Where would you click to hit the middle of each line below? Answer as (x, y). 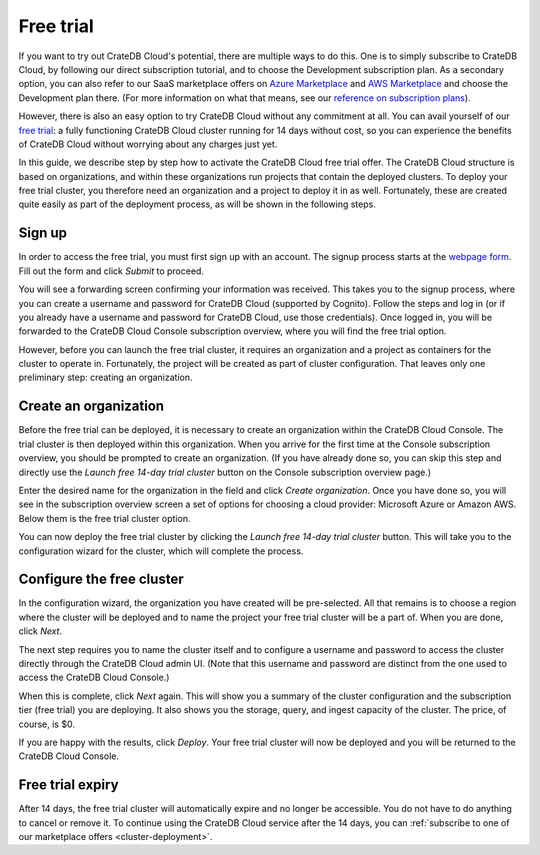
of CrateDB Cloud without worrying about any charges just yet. (148, 144)
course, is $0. (46, 724)
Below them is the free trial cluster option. (104, 518)
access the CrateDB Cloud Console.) (94, 677)
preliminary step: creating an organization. (106, 377)
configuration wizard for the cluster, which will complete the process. (161, 551)
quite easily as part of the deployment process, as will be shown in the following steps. (197, 204)
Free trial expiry (68, 785)
